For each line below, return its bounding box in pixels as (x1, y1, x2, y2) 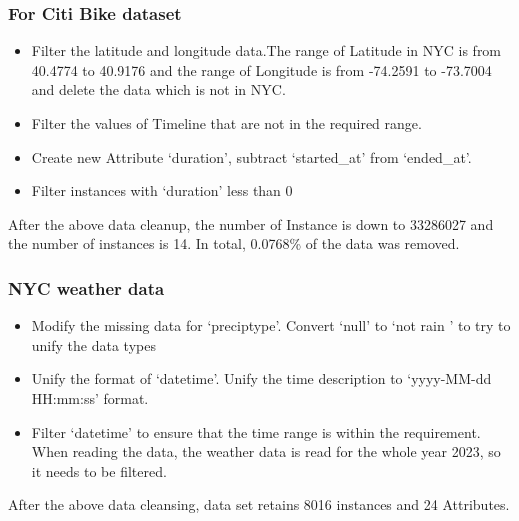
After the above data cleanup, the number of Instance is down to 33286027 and (8, 213, 494, 234)
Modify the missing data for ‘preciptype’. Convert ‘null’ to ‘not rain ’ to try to (31, 315, 511, 336)
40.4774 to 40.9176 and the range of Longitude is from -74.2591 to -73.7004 (31, 59, 492, 80)
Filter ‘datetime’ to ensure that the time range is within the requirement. (31, 421, 481, 442)
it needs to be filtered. (31, 460, 167, 481)
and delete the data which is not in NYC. (31, 79, 286, 100)
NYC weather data (8, 275, 165, 300)
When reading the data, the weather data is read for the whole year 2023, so (31, 441, 501, 462)
